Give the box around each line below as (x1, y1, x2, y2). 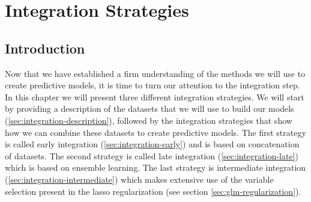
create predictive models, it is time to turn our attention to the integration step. (5, 79, 300, 91)
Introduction (5, 38, 85, 57)
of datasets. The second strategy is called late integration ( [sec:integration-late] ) (5, 149, 299, 162)
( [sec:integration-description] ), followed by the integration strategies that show (5, 114, 292, 126)
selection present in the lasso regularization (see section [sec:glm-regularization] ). (5, 185, 301, 197)
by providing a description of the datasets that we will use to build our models (5, 102, 294, 115)
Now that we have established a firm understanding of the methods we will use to (5, 67, 306, 79)
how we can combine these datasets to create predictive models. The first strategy (5, 126, 306, 138)
